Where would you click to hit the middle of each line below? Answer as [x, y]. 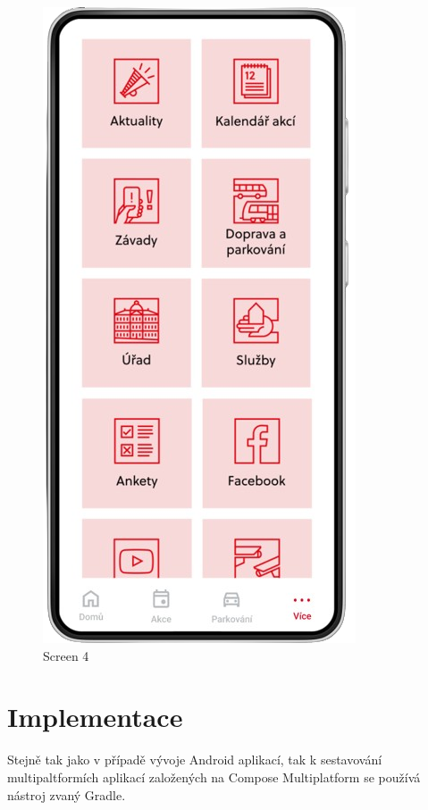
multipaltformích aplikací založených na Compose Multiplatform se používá [214, 777]
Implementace [95, 717]
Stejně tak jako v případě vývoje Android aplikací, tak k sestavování [195, 760]
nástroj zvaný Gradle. [67, 794]
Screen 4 [66, 655]
